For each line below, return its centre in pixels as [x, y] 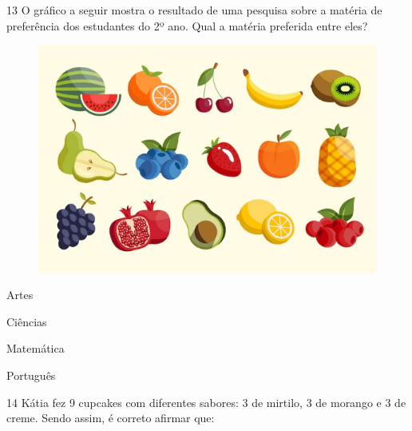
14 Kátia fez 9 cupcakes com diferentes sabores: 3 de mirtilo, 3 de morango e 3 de [206, 402]
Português [31, 375]
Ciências [27, 321]
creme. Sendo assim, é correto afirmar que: [111, 418]
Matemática [36, 348]
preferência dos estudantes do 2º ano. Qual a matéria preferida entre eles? [187, 25]
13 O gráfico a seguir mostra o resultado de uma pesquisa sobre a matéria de [194, 10]
